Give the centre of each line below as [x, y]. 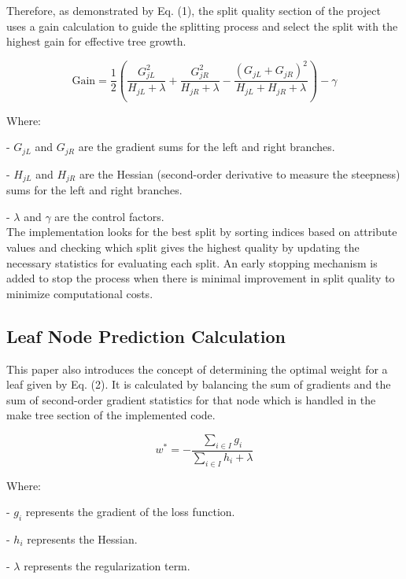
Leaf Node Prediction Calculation [146, 336]
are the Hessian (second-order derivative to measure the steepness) [240, 173]
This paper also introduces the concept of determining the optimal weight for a [197, 369]
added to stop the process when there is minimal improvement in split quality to [201, 278]
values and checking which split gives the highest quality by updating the [183, 247]
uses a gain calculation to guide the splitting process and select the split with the [202, 26]
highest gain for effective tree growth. [96, 41]
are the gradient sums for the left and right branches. [207, 147]
